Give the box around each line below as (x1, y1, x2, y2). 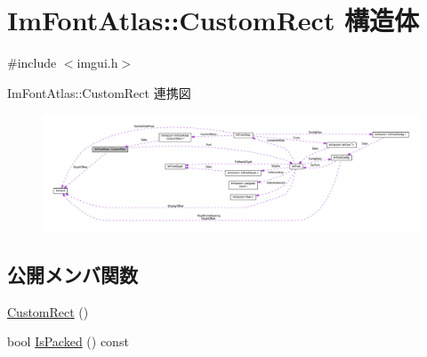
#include (7, 53, 57, 72)
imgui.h (77, 53, 118, 72)
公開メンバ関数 (7, 260, 138, 288)
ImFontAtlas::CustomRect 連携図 (7, 83, 191, 101)
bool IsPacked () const (7, 332, 129, 351)
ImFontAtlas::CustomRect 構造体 (7, 2, 420, 38)
